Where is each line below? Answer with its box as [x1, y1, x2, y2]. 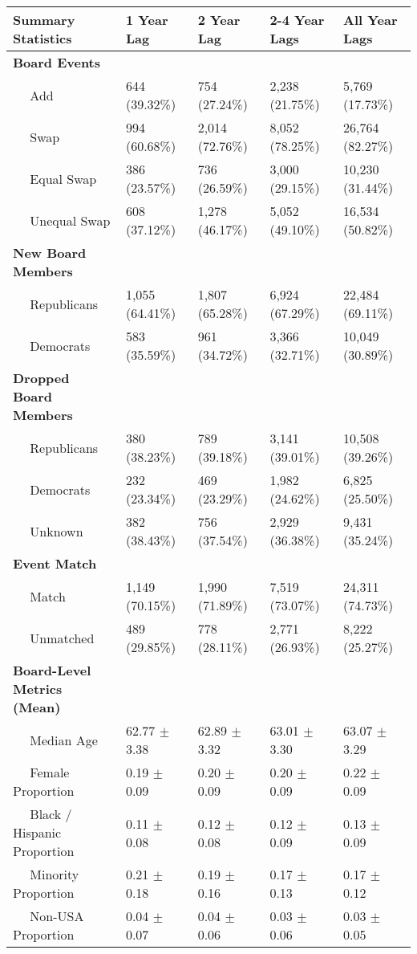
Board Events [13, 53, 101, 71]
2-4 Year [269, 10, 325, 29]
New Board [13, 243, 87, 262]
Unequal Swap [30, 210, 111, 230]
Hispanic [13, 823, 62, 842]
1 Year [125, 10, 168, 29]
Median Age [30, 730, 98, 749]
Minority [30, 865, 79, 883]
